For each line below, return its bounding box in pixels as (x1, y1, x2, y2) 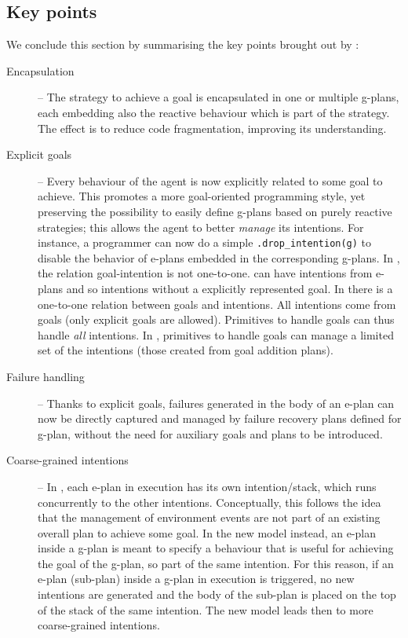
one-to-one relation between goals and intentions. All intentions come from (38, 295, 396, 312)
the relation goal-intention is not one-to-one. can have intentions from (38, 265, 373, 281)
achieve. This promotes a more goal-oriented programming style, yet (38, 188, 366, 204)
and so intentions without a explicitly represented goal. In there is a (66, 280, 393, 296)
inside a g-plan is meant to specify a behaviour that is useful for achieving (38, 540, 394, 556)
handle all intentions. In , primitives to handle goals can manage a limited (38, 326, 394, 343)
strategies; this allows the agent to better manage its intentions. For (38, 218, 364, 235)
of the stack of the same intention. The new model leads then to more (38, 601, 373, 618)
